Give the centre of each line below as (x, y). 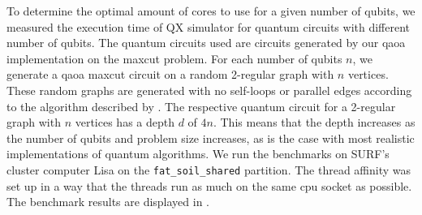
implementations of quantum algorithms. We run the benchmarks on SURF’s (198, 154)
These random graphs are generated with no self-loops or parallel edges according (209, 90)
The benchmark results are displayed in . (108, 202)
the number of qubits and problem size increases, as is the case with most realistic (211, 138)
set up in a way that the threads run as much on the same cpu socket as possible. (209, 185)
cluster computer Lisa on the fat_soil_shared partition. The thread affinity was (209, 169)
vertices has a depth (125, 122)
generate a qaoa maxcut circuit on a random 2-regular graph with (170, 74)
